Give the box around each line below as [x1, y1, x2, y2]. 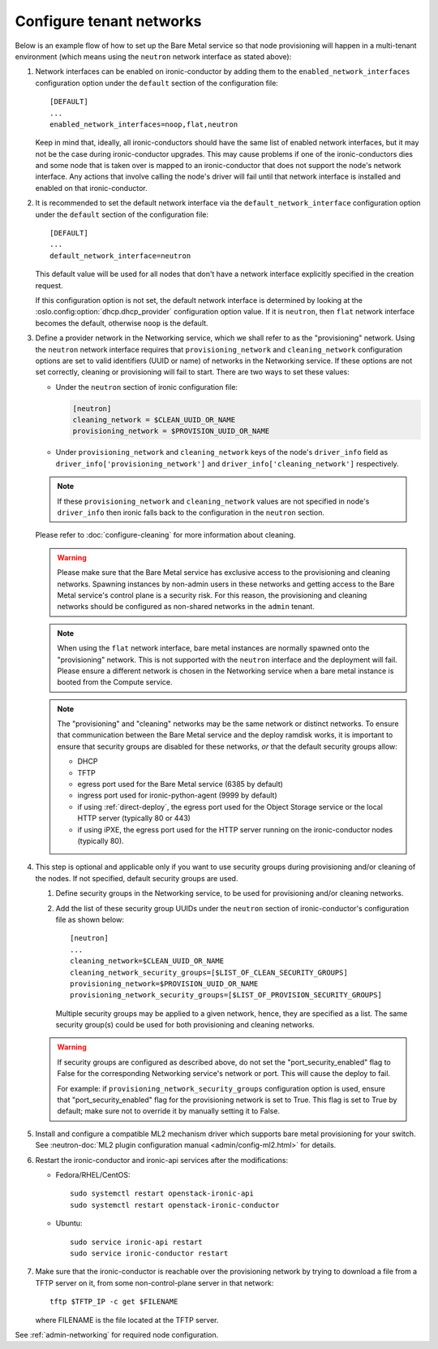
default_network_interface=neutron [49, 251, 191, 260]
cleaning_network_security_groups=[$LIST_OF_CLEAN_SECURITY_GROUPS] [70, 967, 348, 977]
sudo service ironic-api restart [70, 1237, 203, 1247]
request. [35, 280, 64, 290]
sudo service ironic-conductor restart [70, 1248, 229, 1258]
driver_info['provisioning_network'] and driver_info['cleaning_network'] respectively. [55, 459, 399, 469]
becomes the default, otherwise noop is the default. [35, 318, 208, 328]
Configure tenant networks [15, 12, 202, 30]
